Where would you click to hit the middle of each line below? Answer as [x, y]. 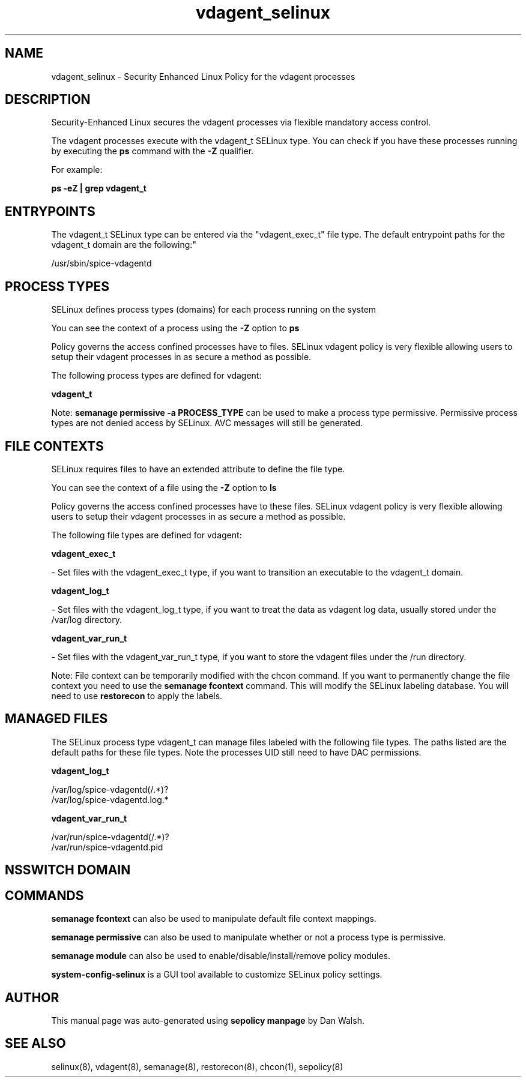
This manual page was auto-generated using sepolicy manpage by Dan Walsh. [208, 1020]
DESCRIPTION [48, 100]
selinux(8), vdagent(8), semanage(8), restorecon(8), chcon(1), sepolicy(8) [197, 1066]
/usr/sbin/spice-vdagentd [101, 263]
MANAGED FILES [56, 719]
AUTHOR [32, 997]
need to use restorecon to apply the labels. [137, 696]
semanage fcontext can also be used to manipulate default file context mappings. [214, 919]
